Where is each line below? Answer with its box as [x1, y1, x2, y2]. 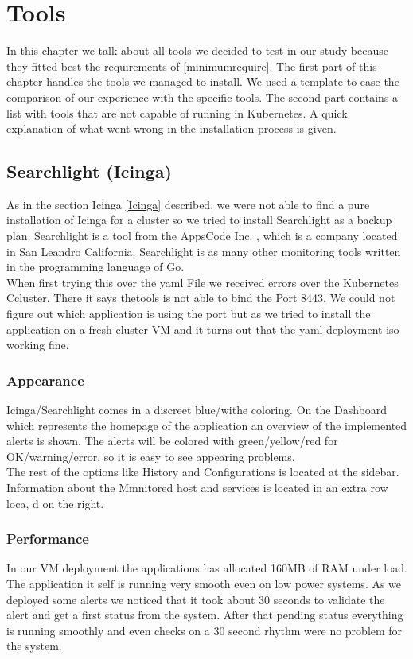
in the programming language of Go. [6, 258, 185, 275]
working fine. [6, 336, 69, 353]
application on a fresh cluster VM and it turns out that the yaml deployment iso [6, 320, 399, 337]
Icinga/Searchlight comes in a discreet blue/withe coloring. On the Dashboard [6, 401, 388, 418]
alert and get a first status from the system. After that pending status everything [6, 607, 403, 623]
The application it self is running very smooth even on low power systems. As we [6, 576, 402, 592]
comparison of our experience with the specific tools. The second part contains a [6, 88, 399, 105]
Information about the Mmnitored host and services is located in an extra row [6, 479, 388, 496]
